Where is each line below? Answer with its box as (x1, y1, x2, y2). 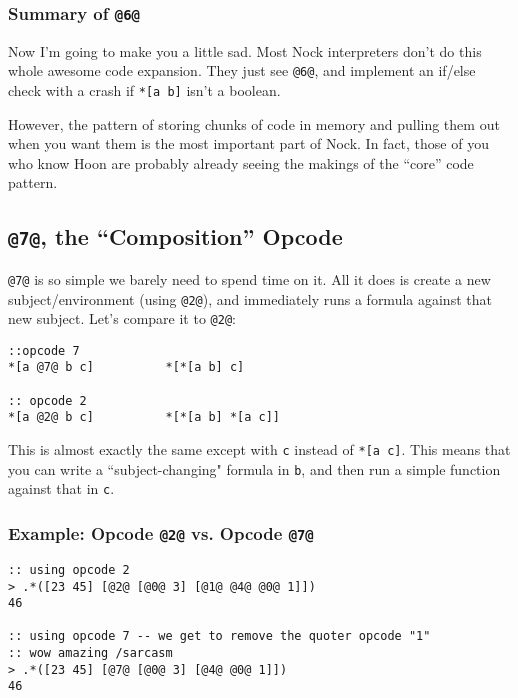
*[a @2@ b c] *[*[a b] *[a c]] (8, 410, 281, 425)
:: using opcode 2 (8, 562, 130, 577)
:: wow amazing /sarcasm (8, 646, 173, 661)
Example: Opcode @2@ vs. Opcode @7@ (8, 520, 314, 545)
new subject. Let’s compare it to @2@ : (8, 308, 236, 329)
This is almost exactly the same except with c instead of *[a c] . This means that (8, 439, 511, 460)
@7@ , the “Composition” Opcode (8, 221, 343, 252)
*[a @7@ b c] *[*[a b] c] (8, 360, 245, 375)
